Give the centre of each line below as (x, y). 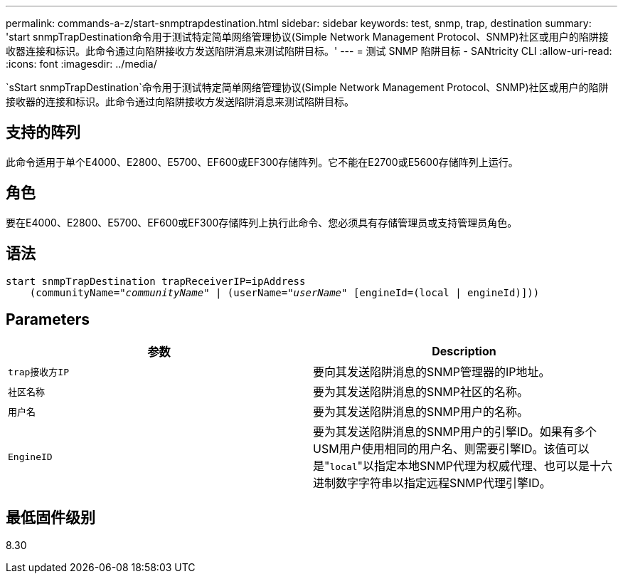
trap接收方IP (38, 372)
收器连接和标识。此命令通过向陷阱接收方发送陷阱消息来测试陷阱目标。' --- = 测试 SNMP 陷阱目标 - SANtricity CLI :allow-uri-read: (309, 51)
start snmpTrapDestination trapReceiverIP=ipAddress (156, 281)
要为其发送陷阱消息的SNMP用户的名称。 (421, 412)
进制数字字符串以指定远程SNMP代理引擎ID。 (432, 483)
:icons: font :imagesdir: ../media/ (81, 64)
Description (464, 351)
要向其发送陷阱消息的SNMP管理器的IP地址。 (432, 372)
